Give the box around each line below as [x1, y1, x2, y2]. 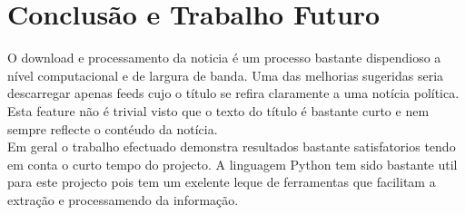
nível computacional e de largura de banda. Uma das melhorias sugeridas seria [7, 65, 444, 84]
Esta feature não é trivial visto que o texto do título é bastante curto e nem [7, 101, 430, 120]
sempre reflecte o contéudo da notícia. [7, 119, 218, 138]
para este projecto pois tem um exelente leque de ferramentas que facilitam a [7, 172, 436, 191]
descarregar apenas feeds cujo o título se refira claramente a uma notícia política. [7, 83, 460, 103]
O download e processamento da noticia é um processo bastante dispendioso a [7, 48, 441, 67]
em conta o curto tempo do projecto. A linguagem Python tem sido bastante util [7, 154, 458, 173]
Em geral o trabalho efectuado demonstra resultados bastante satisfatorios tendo [7, 137, 456, 156]
